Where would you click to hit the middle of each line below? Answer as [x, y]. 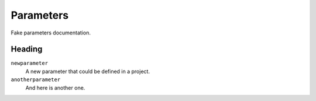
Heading [27, 49]
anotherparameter [36, 80]
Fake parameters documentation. [51, 33]
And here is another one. [55, 88]
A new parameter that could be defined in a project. [88, 71]
